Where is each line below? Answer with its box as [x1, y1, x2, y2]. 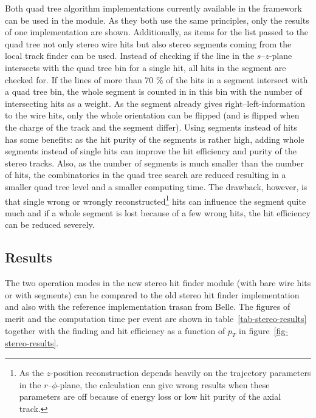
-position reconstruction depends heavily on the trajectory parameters [50, 366, 311, 379]
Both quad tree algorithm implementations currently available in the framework [5, 2, 302, 14]
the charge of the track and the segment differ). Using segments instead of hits [5, 120, 297, 133]
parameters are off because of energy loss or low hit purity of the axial [19, 390, 281, 403]
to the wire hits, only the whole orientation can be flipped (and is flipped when [5, 109, 300, 122]
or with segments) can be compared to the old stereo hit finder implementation [5, 288, 300, 301]
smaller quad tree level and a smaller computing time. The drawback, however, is [5, 180, 307, 193]
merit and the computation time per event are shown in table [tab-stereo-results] [5, 312, 307, 324]
